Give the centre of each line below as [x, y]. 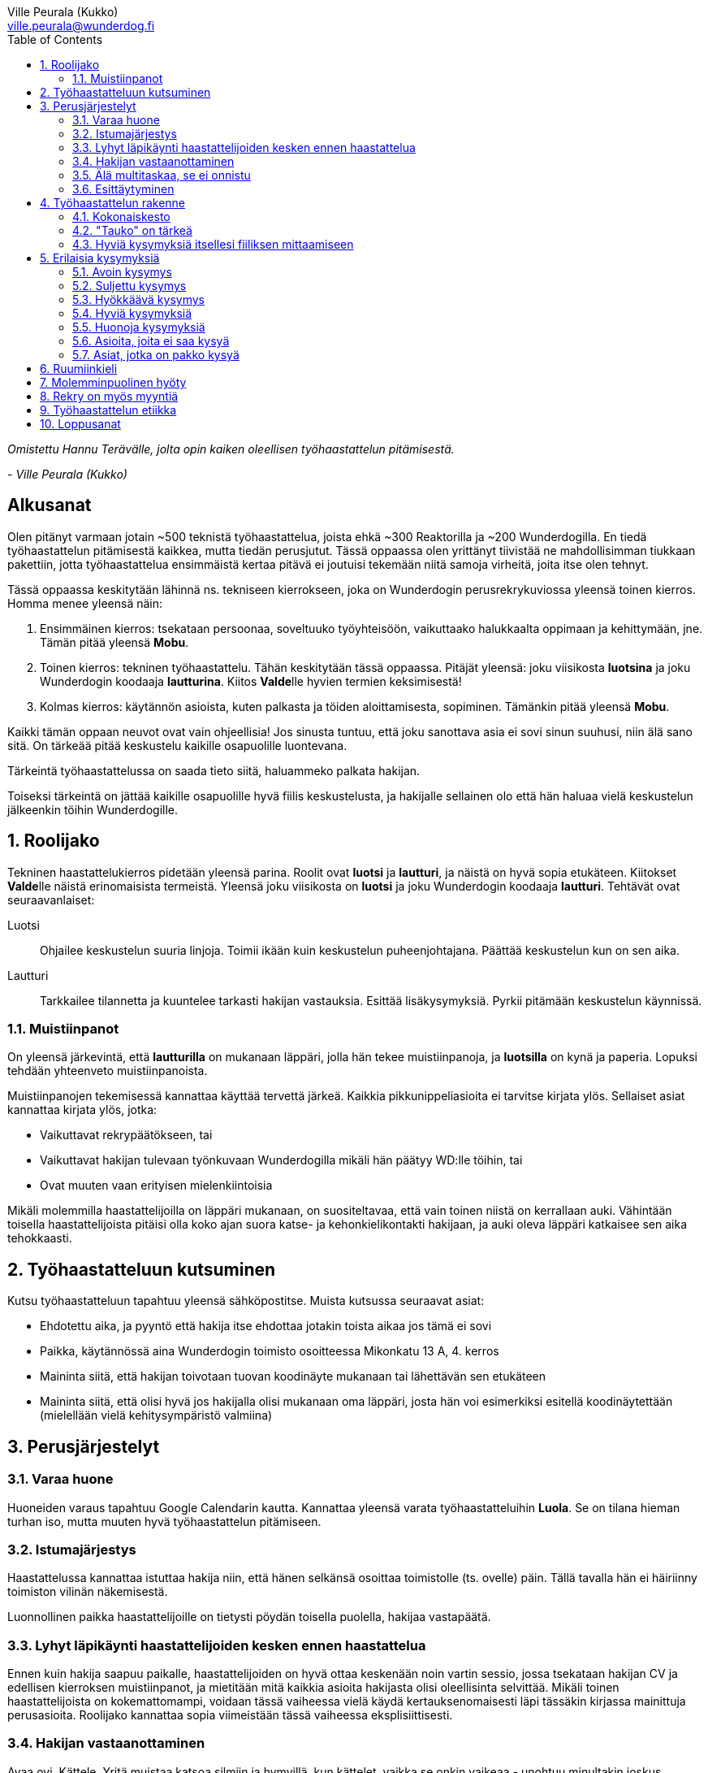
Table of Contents [55, 39]
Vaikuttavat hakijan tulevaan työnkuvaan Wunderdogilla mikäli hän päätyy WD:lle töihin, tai [281, 1160]
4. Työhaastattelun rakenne [113, 203]
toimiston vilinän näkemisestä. [88, 1592]
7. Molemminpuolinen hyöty [113, 382]
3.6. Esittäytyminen [123, 189]
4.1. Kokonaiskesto [121, 217]
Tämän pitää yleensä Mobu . [114, 642]
